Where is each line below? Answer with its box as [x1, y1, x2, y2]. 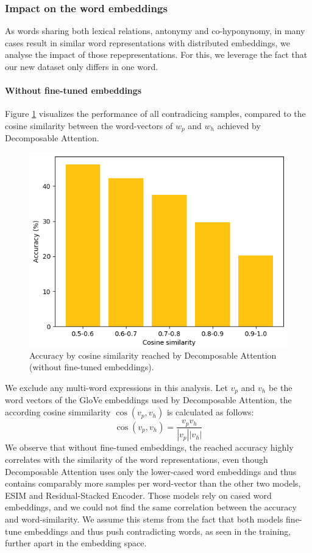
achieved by [217, 119, 261, 132]
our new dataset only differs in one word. [5, 60, 158, 72]
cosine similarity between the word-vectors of [5, 119, 173, 132]
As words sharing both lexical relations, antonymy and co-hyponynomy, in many [5, 24, 305, 37]
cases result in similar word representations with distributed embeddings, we [5, 36, 290, 49]
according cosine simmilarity [5, 406, 111, 418]
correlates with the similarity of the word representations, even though [5, 453, 268, 465]
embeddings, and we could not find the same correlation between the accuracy [5, 501, 297, 513]
